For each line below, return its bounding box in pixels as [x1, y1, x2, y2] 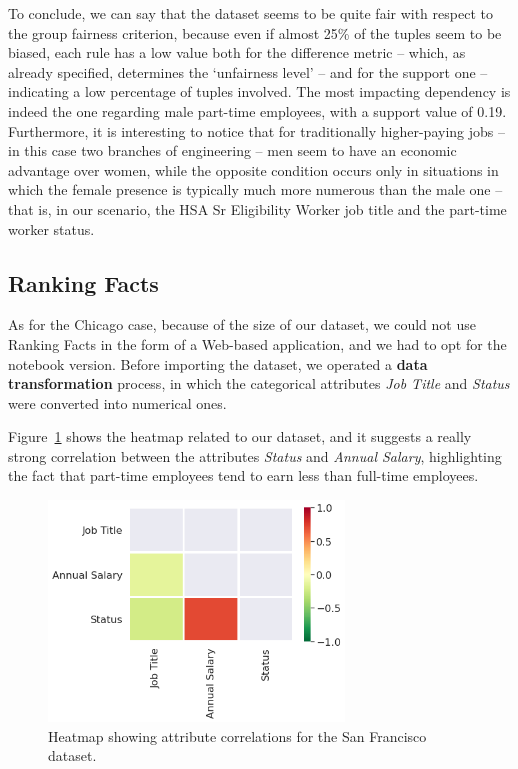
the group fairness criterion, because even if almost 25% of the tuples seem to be [8, 22, 502, 43]
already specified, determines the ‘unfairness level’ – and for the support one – [8, 61, 488, 82]
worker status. [8, 218, 95, 239]
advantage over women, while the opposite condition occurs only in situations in [8, 159, 499, 180]
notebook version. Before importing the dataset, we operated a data [8, 353, 428, 374]
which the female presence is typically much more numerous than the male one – [8, 179, 503, 200]
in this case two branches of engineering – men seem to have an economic [8, 140, 457, 161]
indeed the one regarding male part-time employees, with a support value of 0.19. [8, 100, 507, 121]
